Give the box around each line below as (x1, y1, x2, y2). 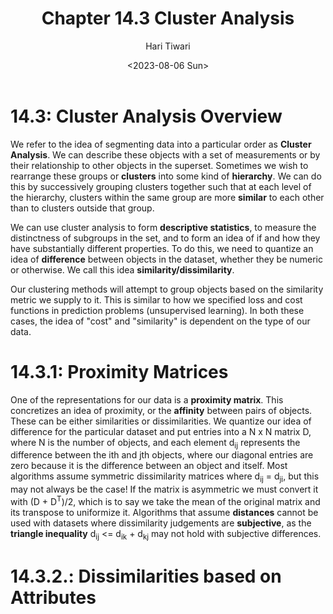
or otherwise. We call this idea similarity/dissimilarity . (10, 263, 235, 276)
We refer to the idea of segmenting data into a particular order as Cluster (10, 138, 312, 150)
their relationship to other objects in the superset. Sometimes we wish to (10, 159, 309, 171)
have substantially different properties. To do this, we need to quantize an (10, 242, 314, 254)
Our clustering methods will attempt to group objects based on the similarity (10, 283, 324, 295)
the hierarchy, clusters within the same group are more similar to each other (10, 191, 325, 203)
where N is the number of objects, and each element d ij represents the (10, 436, 301, 451)
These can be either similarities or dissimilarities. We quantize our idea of (10, 415, 312, 427)
